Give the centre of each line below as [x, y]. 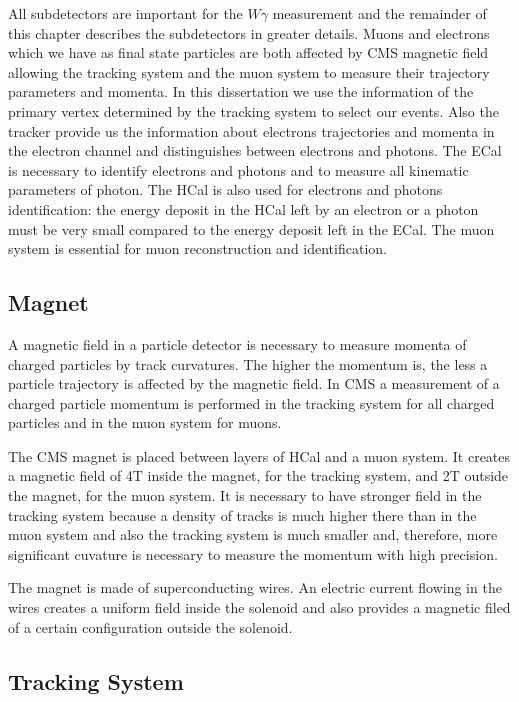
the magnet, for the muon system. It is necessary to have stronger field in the [245, 495]
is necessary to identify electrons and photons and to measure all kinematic [238, 169]
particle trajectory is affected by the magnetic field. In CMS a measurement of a [254, 383]
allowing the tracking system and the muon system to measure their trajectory [249, 71]
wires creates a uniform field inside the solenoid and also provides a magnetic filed [259, 607]
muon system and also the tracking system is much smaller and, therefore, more [253, 534]
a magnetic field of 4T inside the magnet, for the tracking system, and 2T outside [258, 475]
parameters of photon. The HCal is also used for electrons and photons [225, 189]
